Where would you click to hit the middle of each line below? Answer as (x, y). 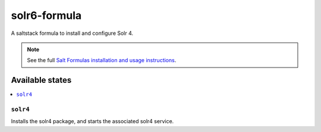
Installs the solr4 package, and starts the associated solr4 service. (92, 121)
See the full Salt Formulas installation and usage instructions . (102, 60)
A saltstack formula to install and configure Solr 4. (72, 33)
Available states (41, 80)
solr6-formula (46, 15)
